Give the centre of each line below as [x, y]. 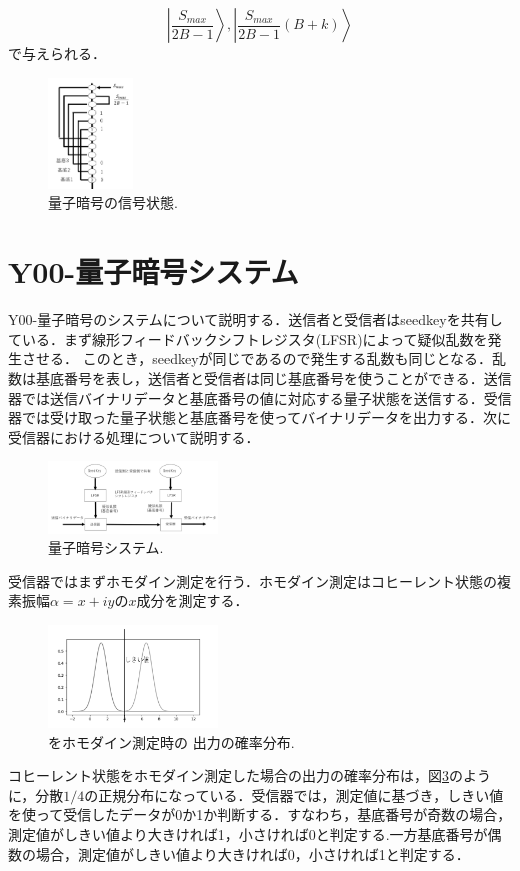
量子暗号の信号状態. [113, 202]
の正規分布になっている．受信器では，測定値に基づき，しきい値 [294, 794]
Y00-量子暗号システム [153, 271]
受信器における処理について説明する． [134, 436]
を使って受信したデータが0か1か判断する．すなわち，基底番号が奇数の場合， [260, 814]
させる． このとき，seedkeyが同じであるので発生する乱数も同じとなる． [257, 358]
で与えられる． [57, 53]
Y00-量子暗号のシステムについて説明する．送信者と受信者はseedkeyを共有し [255, 319]
